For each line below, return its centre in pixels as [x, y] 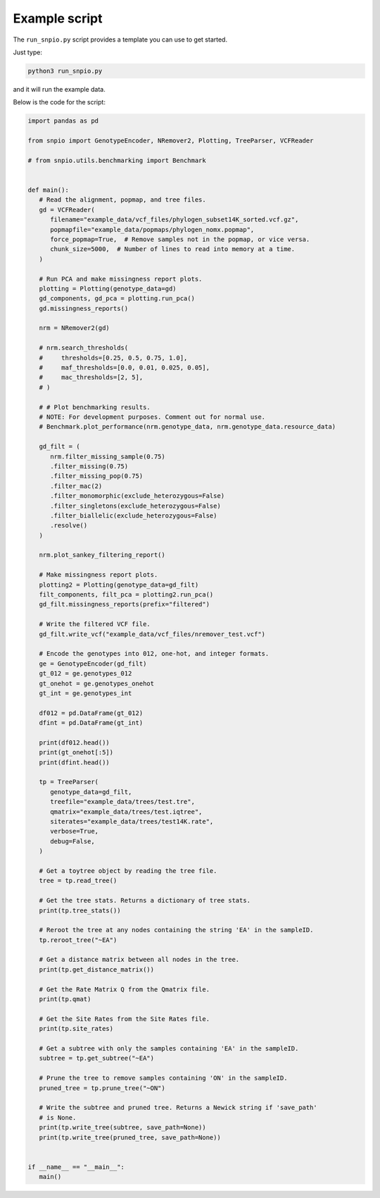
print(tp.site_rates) [76, 1029]
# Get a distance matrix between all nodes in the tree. [139, 960]
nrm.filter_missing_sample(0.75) [108, 456]
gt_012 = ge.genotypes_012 [85, 674]
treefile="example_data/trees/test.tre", [122, 802]
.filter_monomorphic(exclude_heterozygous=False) [138, 496]
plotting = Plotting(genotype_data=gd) [108, 288]
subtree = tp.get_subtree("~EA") [97, 1058]
